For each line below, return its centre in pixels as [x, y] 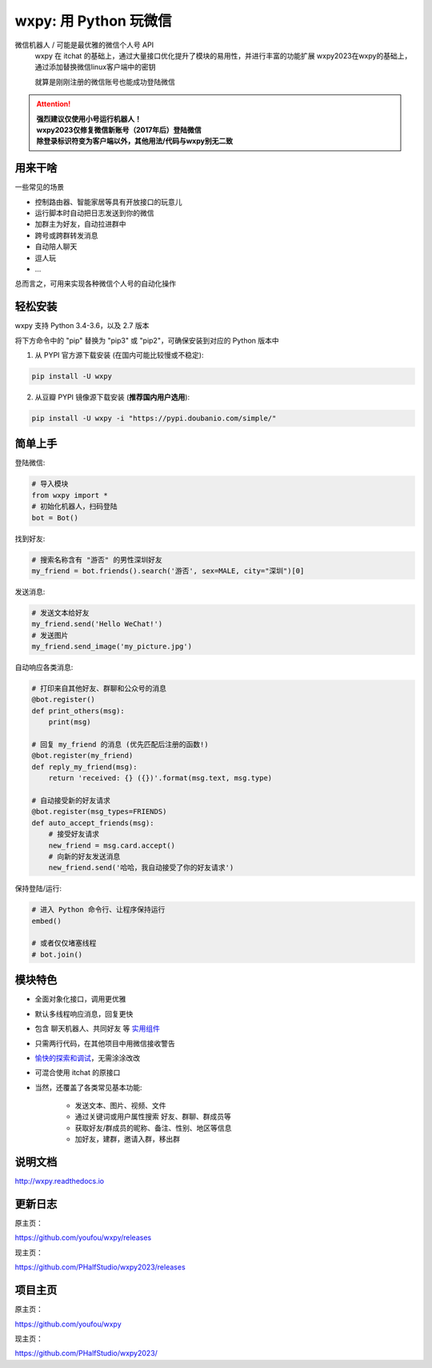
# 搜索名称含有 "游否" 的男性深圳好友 [97, 560]
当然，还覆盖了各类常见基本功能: [89, 1087]
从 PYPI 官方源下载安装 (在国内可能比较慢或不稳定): [119, 355]
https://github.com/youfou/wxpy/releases [83, 1238]
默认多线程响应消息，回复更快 [84, 1013]
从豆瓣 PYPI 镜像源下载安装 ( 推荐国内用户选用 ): [112, 397]
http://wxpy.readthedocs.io [59, 1181]
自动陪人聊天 [56, 247]
